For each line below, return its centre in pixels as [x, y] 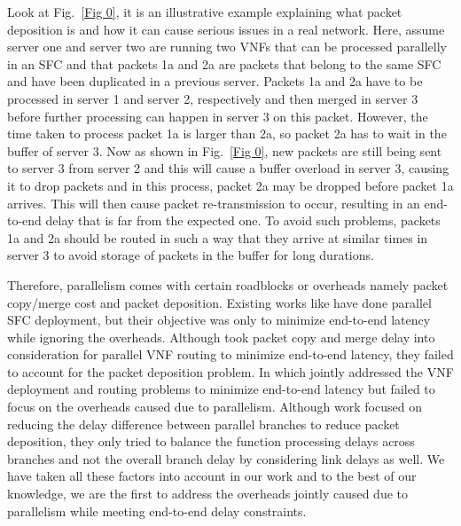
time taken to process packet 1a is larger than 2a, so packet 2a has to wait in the [227, 133]
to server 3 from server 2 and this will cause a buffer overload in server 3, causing [228, 168]
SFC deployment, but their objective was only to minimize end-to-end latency [219, 320]
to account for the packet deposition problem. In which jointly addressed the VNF [230, 371]
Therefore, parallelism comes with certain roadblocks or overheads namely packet [228, 284]
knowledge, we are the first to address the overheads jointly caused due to [208, 494]
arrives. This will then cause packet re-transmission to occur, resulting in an [214, 203]
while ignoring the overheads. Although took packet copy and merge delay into [221, 337]
